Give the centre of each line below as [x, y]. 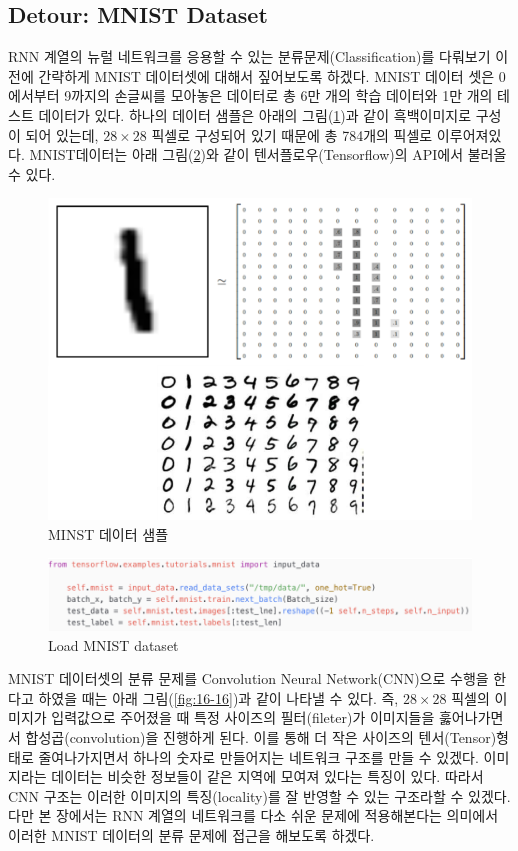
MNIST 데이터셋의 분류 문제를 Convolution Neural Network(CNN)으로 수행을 [248, 678]
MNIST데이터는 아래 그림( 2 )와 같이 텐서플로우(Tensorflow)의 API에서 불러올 [268, 154]
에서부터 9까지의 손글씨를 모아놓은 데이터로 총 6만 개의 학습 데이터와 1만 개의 [250, 95]
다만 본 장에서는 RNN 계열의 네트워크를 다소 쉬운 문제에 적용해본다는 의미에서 [253, 815]
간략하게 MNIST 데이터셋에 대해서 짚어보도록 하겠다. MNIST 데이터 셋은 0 [272, 75]
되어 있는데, [62, 134]
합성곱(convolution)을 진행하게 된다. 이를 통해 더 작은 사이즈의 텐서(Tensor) [261, 736]
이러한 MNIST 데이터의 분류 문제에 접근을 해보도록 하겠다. [191, 834]
